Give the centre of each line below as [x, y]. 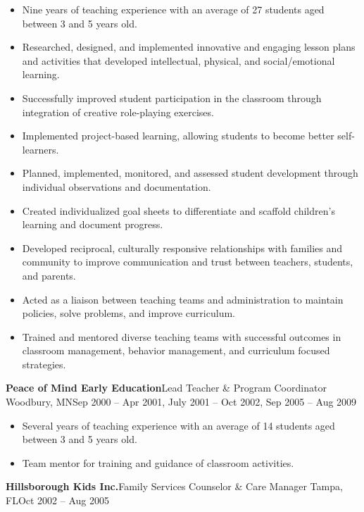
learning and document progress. [93, 224]
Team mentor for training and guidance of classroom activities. [158, 462]
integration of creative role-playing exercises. [118, 112]
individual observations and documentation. [117, 186]
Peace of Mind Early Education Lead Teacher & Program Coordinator [166, 388]
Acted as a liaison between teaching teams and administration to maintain [183, 299]
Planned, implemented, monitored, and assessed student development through [190, 173]
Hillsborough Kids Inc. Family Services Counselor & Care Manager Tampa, [174, 486]
